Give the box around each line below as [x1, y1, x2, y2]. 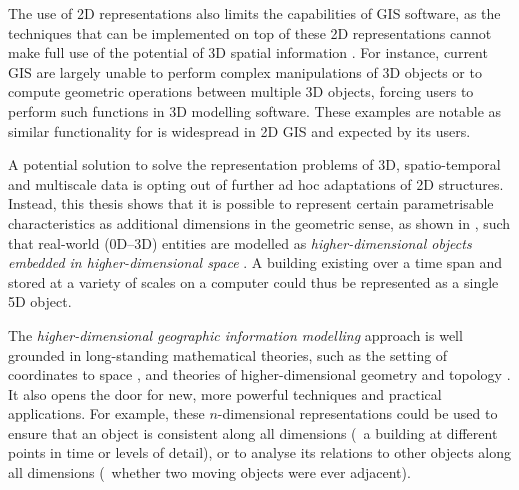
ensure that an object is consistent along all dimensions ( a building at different [8, 422, 498, 443]
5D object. [8, 291, 72, 312]
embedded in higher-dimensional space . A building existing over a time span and [8, 252, 503, 273]
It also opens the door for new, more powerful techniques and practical [8, 383, 442, 404]
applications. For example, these [8, 403, 205, 424]
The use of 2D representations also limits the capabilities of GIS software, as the [8, 3, 501, 23]
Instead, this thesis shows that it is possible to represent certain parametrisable [8, 193, 494, 214]
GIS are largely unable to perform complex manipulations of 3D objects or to [8, 61, 482, 82]
